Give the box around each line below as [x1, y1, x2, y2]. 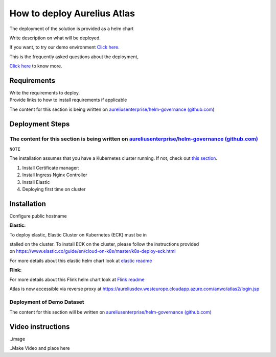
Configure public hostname [9, 212, 67, 219]
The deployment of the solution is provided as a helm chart [9, 26, 134, 32]
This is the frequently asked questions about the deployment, [9, 54, 139, 60]
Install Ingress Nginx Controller [22, 172, 87, 178]
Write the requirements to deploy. [9, 90, 80, 96]
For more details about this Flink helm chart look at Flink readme [9, 276, 145, 282]
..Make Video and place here [9, 345, 70, 351]
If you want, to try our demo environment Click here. [9, 44, 120, 51]
